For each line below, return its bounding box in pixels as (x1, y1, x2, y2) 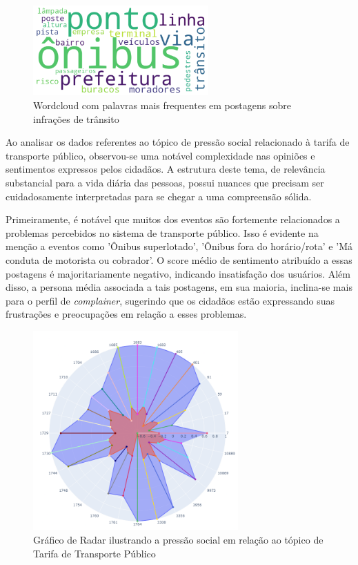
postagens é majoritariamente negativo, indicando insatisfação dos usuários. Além (6, 266, 350, 280)
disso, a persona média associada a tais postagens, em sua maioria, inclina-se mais (6, 280, 352, 294)
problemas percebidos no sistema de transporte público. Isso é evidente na (6, 225, 319, 240)
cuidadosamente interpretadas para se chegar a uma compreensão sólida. (6, 189, 312, 203)
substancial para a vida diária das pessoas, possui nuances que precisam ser (6, 175, 324, 189)
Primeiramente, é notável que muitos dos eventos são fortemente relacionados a (6, 212, 340, 227)
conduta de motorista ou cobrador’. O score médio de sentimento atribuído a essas (6, 252, 352, 267)
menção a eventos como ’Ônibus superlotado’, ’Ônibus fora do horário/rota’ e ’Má (6, 239, 352, 253)
